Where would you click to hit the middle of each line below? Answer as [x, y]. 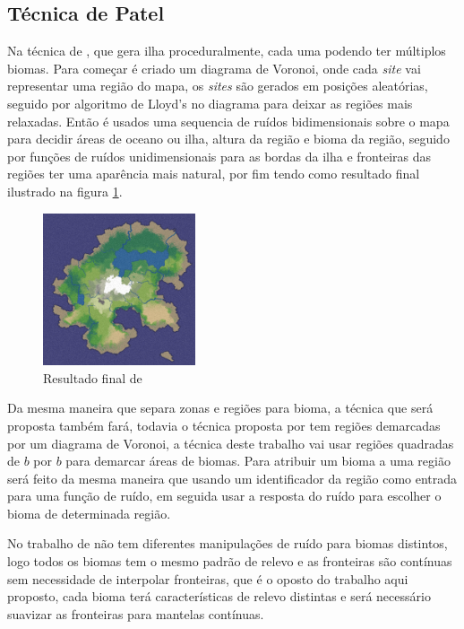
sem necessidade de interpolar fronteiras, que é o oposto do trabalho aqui [208, 578]
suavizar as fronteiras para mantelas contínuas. [136, 613]
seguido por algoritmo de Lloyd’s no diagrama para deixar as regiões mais [210, 103]
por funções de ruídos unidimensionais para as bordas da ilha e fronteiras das [219, 156]
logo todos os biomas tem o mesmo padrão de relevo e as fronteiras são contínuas [230, 561]
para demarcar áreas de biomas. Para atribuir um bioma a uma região [258, 461]
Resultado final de [93, 377]
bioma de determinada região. [89, 513]
